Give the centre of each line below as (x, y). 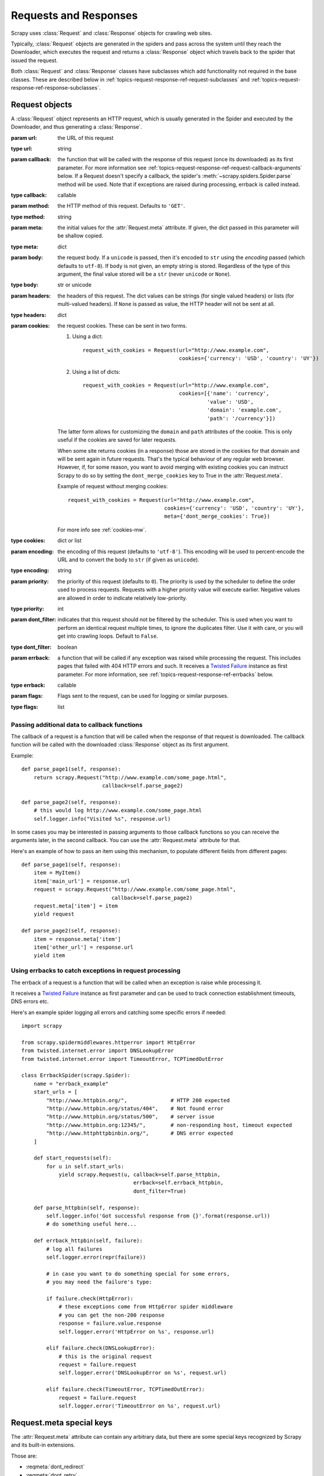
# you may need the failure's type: (99, 1282)
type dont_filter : (31, 647)
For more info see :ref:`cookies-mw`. (102, 530)
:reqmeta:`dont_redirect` (55, 1467)
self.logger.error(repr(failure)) (96, 1257)
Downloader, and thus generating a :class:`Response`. (77, 127)
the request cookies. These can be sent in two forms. (122, 326)
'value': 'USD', (230, 402)
